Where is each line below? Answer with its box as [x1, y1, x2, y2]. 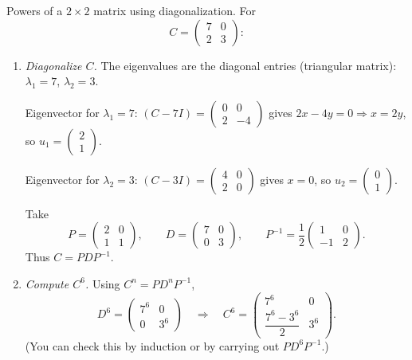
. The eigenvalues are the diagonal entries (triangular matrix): [93, 57, 397, 73]
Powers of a [6, 2, 63, 18]
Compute [25, 275, 69, 292]
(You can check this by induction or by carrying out [25, 337, 280, 354]
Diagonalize [25, 57, 82, 73]
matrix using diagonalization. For [93, 2, 256, 18]
